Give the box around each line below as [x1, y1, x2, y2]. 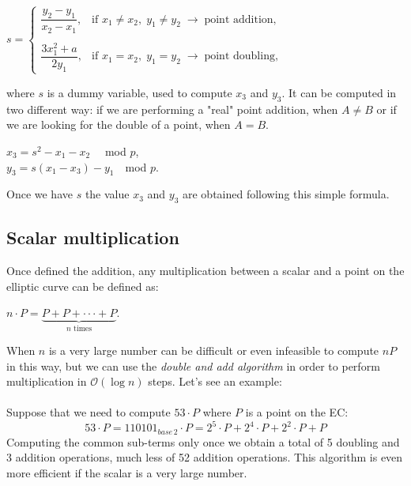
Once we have [6, 186, 73, 202]
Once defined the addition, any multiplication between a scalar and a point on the [6, 262, 405, 279]
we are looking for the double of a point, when [6, 116, 231, 133]
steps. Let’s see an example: [148, 373, 282, 390]
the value [85, 186, 130, 202]
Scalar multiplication [6, 225, 179, 250]
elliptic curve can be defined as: [6, 277, 159, 294]
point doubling [204, 51, 275, 62]
